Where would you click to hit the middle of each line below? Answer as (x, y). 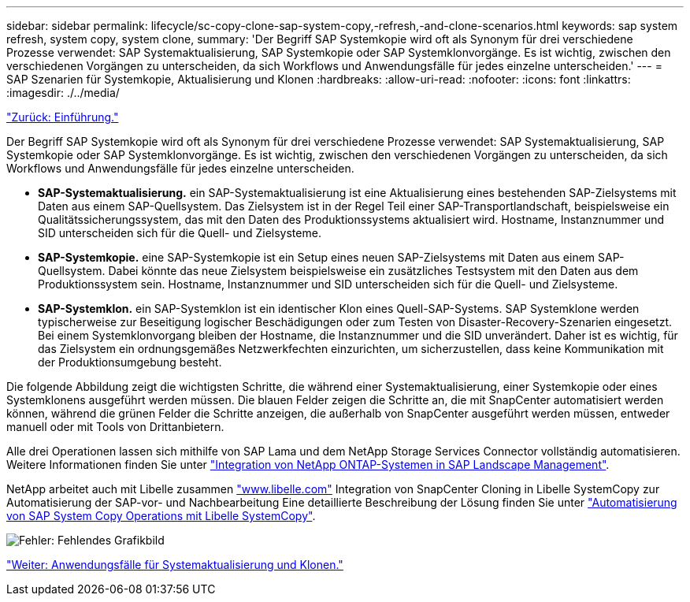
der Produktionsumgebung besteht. (130, 362)
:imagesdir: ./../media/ (63, 93)
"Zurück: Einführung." (63, 117)
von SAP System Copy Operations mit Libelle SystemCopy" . (161, 516)
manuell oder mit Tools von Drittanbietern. (115, 427)
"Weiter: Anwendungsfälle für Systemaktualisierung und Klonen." (175, 565)
